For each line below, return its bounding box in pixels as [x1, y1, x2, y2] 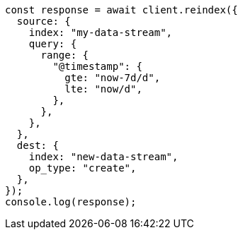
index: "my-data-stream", [28, 27, 173, 38]
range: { [40, 49, 89, 61]
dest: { [16, 140, 59, 151]
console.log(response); [5, 196, 137, 207]
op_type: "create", [28, 162, 137, 174]
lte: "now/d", [64, 83, 142, 95]
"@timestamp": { [52, 61, 142, 72]
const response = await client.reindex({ [5, 4, 238, 16]
